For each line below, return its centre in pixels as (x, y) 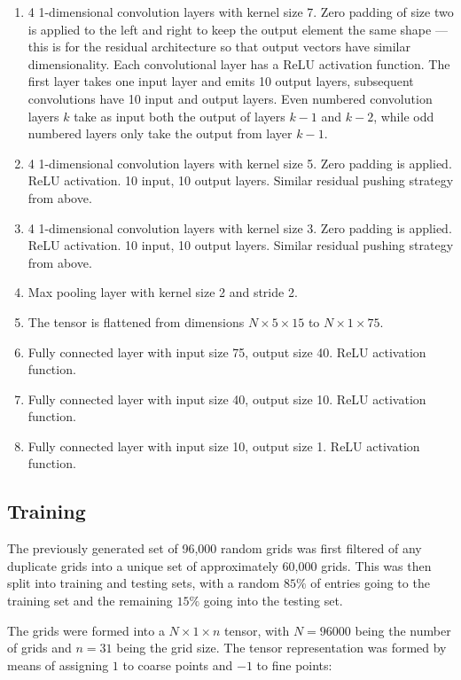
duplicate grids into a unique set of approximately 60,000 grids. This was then (219, 565)
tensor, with (257, 630)
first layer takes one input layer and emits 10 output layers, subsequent (221, 81)
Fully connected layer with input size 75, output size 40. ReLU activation (227, 352)
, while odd (404, 116)
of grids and (39, 648)
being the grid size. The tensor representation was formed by (281, 648)
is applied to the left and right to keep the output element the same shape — (238, 29)
